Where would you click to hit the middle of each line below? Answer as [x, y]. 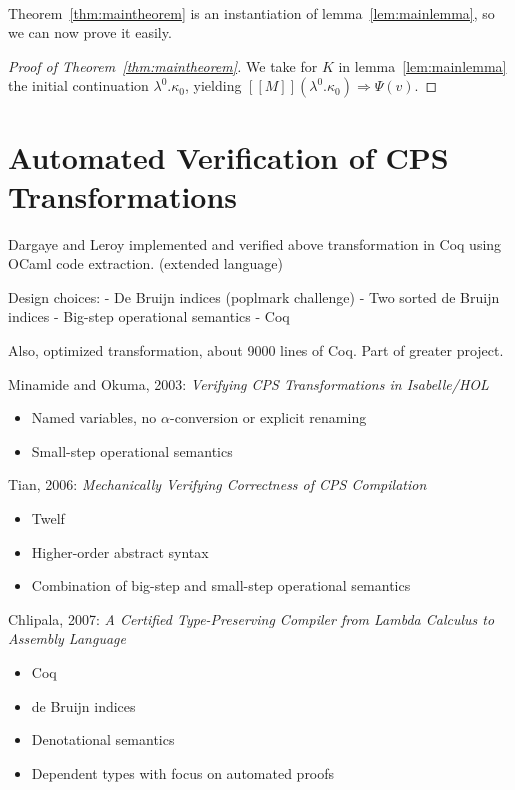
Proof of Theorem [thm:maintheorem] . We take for [163, 65]
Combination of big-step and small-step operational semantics [221, 585]
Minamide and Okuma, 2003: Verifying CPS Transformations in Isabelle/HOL [248, 383]
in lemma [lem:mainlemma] [422, 65]
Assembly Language [67, 638]
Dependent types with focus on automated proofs [183, 772]
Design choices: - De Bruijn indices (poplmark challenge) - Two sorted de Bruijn [254, 296]
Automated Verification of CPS [228, 156]
